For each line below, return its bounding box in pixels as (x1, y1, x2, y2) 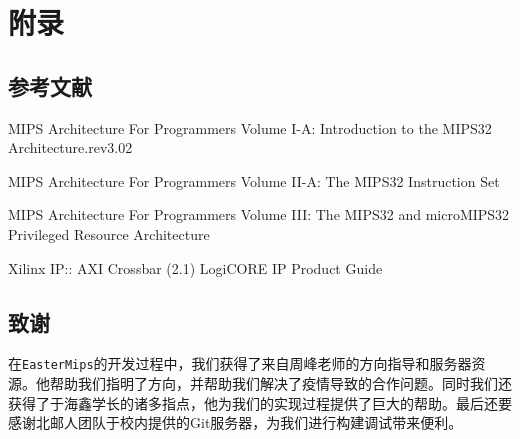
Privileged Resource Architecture (8, 223, 210, 244)
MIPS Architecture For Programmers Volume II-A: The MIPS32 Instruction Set (8, 170, 500, 191)
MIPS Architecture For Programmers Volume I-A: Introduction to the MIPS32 (8, 117, 492, 138)
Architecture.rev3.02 (8, 137, 133, 158)
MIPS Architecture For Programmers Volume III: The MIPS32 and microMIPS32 (8, 204, 510, 225)
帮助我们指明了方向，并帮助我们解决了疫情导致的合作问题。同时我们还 (49, 373, 512, 393)
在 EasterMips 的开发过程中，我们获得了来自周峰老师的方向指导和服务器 (8, 353, 472, 374)
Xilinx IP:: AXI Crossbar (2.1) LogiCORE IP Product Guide (8, 257, 383, 278)
